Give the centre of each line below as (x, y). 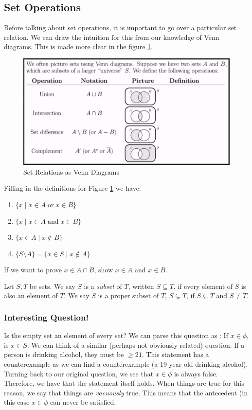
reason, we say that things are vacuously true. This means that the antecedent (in (126, 392)
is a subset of (103, 286)
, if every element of (203, 286)
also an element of (31, 295)
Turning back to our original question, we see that (79, 373)
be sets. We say (52, 286)
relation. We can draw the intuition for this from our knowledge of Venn (112, 37)
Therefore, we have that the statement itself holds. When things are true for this (124, 383)
